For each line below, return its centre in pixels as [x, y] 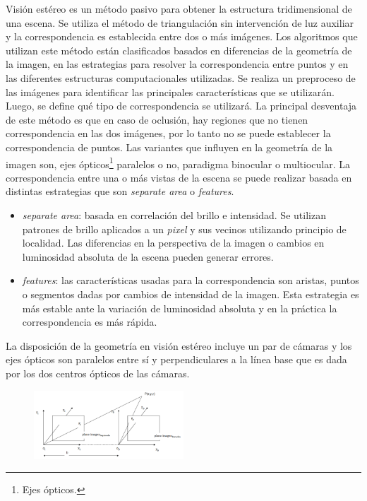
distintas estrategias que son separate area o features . [120, 191]
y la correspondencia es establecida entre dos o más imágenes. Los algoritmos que [182, 36]
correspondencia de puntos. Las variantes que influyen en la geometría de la [169, 147]
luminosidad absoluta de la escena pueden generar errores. [148, 256]
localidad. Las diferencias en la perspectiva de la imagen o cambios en [173, 243]
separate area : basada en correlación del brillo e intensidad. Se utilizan [174, 214]
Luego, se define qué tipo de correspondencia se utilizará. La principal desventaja [181, 106]
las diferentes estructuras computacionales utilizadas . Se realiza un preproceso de [181, 77]
